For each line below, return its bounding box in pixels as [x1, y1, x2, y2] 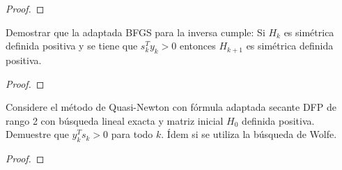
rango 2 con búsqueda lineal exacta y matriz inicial [6, 113, 224, 127]
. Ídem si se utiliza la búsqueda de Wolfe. [161, 127, 337, 141]
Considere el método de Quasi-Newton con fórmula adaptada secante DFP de [6, 100, 336, 114]
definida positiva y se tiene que [6, 38, 138, 53]
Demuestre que [6, 127, 69, 141]
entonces [180, 38, 216, 53]
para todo [111, 127, 153, 141]
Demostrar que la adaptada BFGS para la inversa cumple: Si [6, 24, 265, 39]
